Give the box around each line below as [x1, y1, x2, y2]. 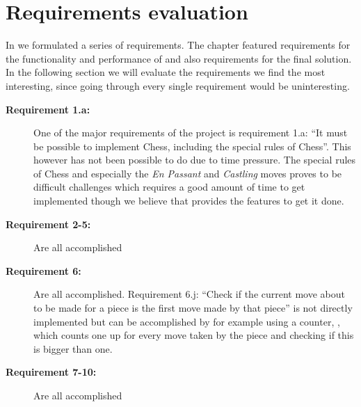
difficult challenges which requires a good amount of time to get [33, 179, 305, 194]
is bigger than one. [33, 341, 113, 356]
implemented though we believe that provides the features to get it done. [33, 193, 344, 208]
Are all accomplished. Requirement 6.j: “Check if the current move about [33, 287, 346, 301]
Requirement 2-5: [6, 216, 91, 231]
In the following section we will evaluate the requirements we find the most [6, 65, 326, 79]
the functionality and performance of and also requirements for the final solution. [6, 51, 352, 65]
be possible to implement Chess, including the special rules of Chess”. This [33, 138, 351, 153]
